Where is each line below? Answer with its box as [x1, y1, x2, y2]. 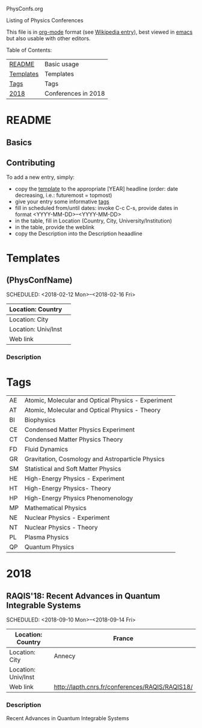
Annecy [54, 652, 76, 661]
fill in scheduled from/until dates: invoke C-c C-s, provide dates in [14, 205, 179, 212]
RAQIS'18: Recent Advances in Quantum [6, 591, 161, 601]
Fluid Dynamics [24, 445, 68, 454]
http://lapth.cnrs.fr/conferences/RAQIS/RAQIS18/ [54, 683, 193, 691]
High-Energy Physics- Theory [24, 484, 111, 493]
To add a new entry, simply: [6, 174, 75, 181]
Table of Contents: [6, 46, 52, 54]
